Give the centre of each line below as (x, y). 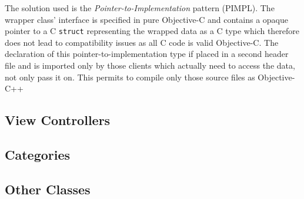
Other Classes (48, 189)
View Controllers (58, 120)
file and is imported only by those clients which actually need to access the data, (150, 65)
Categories (38, 154)
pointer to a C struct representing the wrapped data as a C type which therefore (152, 31)
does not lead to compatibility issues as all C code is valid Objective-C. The (142, 42)
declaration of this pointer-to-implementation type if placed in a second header (147, 54)
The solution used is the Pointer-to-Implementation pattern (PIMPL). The (140, 8)
